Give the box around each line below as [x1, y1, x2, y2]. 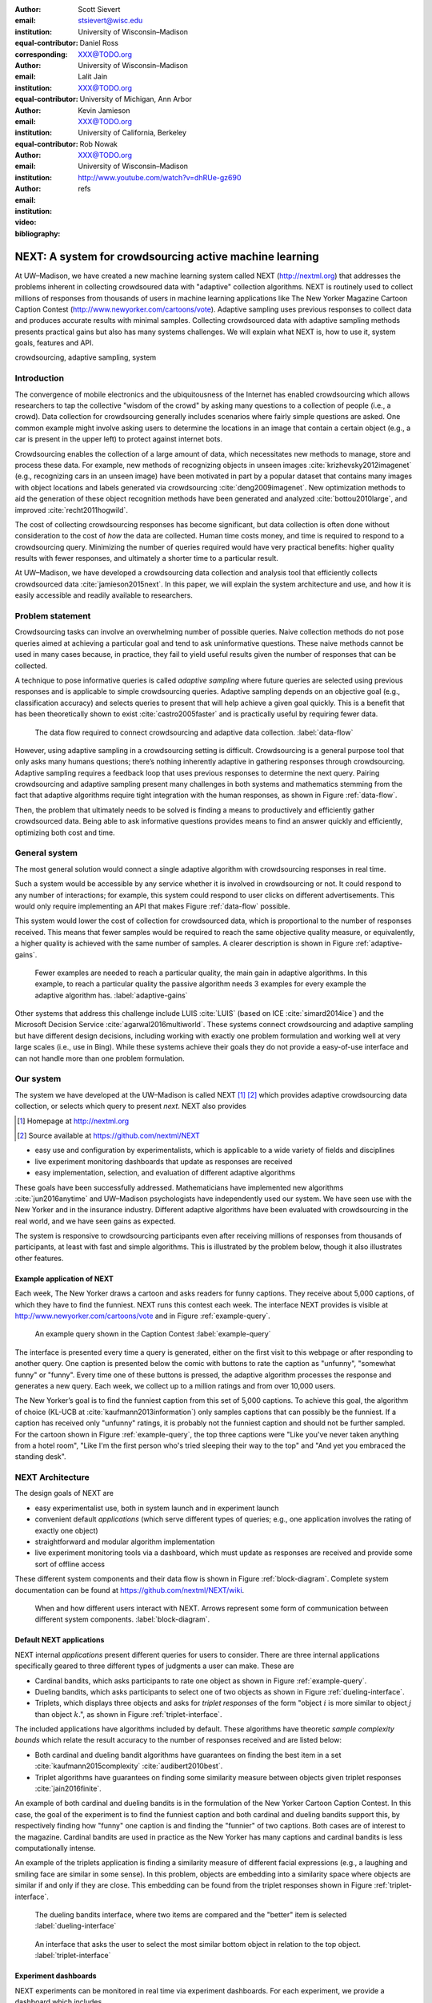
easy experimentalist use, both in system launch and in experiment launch [34, 1503, 279, 1513]
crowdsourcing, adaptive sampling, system [14, 353, 157, 362]
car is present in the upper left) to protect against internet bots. [14, 434, 223, 444]
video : [14, 217, 37, 228]
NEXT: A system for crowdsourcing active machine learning [14, 249, 319, 264]
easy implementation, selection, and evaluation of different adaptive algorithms [34, 1168, 296, 1178]
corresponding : [14, 49, 68, 59]
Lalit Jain [78, 72, 108, 82]
